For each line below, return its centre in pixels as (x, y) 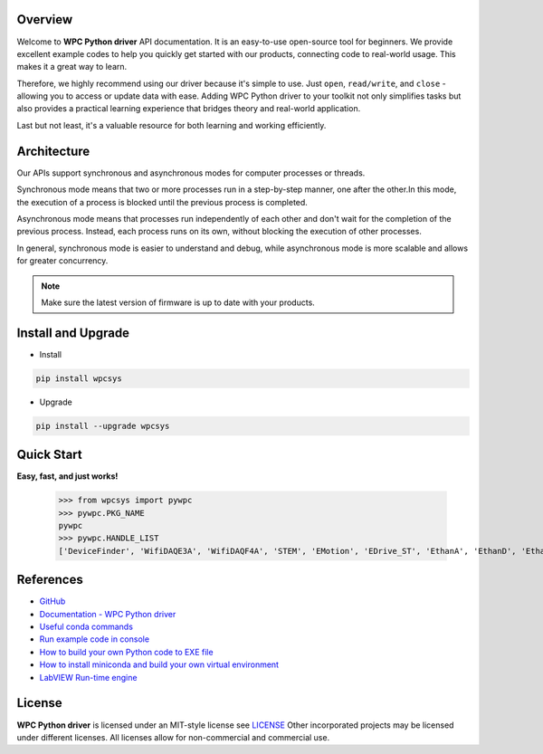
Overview (45, 19)
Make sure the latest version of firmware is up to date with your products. (178, 302)
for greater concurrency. (62, 261)
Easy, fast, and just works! (67, 476)
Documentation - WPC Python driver (108, 614)
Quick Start (49, 455)
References (50, 580)
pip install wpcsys (79, 378)
